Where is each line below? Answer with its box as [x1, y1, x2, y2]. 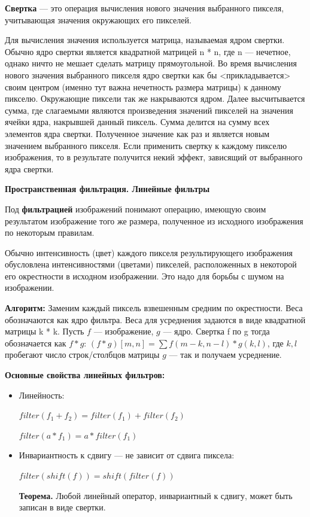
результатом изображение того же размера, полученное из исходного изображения [5, 214, 303, 227]
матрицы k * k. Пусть [5, 325, 84, 337]
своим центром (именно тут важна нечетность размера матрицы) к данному [5, 80, 281, 93]
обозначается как [5, 336, 66, 349]
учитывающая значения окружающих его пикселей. [5, 13, 192, 26]
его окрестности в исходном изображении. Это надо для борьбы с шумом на [5, 269, 284, 282]
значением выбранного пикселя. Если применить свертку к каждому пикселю [5, 139, 287, 151]
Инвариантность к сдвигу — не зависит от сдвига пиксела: [19, 449, 235, 461]
